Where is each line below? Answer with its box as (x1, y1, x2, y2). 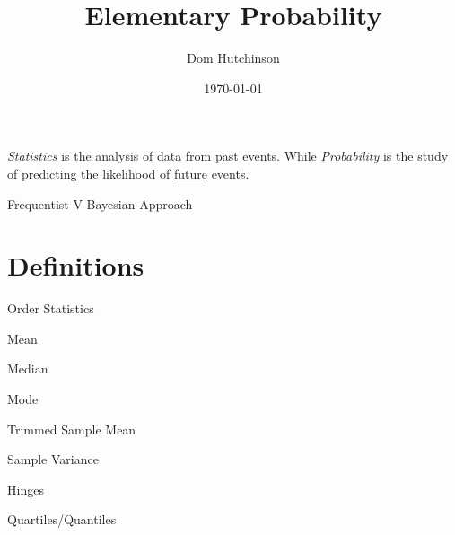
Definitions (7, 247, 144, 284)
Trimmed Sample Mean (7, 419, 136, 438)
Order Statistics (7, 299, 94, 318)
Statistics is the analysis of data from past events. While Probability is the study (7, 146, 449, 165)
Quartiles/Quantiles (7, 510, 117, 529)
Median (7, 359, 48, 378)
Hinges (7, 479, 44, 498)
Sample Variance (7, 450, 99, 469)
